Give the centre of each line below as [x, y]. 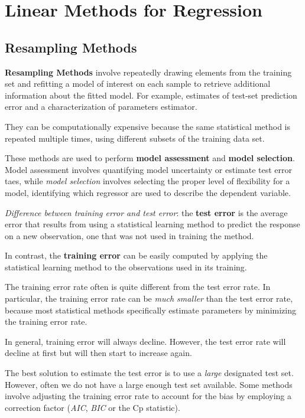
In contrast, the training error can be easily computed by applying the [136, 255]
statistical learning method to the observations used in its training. [126, 267]
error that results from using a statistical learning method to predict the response [152, 224]
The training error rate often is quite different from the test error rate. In [138, 287]
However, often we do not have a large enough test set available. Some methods [149, 384]
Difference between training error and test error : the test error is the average [146, 212]
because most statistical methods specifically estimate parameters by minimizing [150, 310]
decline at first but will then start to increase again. [98, 353]
